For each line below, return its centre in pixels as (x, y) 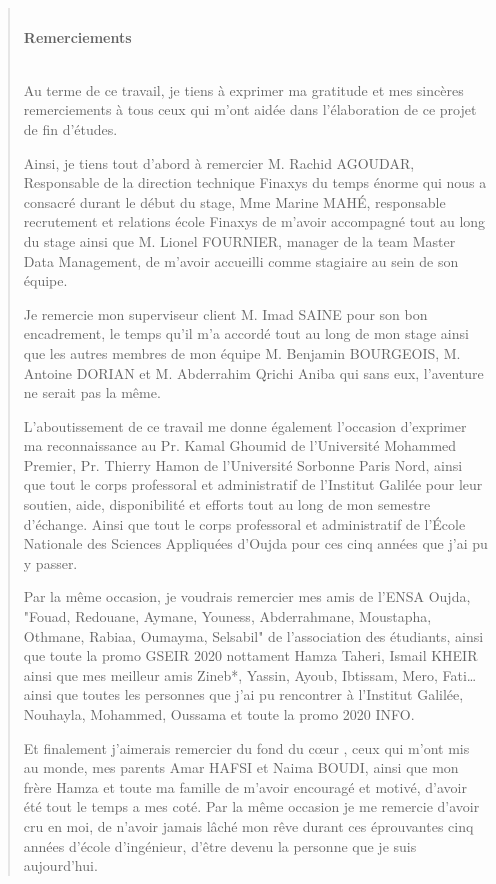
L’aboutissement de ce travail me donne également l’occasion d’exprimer (245, 425)
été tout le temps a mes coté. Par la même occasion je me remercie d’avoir (251, 806)
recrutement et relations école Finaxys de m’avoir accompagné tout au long (254, 221)
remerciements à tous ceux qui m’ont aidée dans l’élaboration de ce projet (250, 109)
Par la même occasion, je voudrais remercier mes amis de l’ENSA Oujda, (247, 596)
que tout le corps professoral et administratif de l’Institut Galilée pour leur (253, 484)
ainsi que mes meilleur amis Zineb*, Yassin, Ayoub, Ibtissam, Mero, (230, 674)
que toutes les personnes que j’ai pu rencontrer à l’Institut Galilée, (260, 694)
